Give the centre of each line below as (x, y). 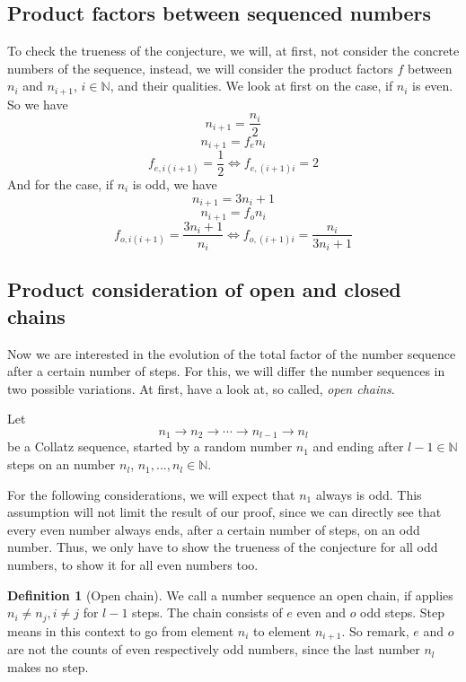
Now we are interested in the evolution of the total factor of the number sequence (232, 353)
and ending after (358, 446)
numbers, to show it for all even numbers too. (133, 565)
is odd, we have (175, 184)
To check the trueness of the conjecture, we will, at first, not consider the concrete (233, 51)
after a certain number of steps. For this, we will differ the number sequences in (226, 371)
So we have (38, 104)
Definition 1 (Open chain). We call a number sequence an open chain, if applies (230, 595)
